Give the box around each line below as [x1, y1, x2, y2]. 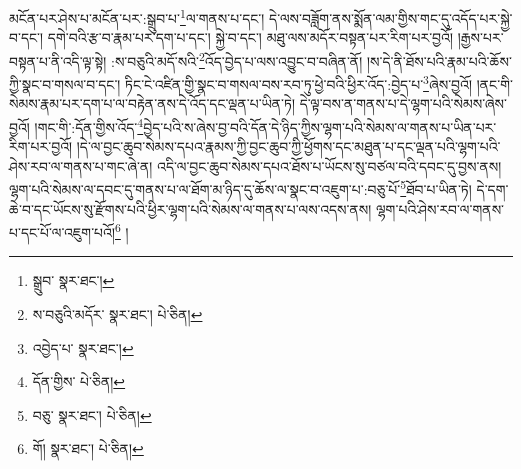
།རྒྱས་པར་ [457, 27, 504, 48]
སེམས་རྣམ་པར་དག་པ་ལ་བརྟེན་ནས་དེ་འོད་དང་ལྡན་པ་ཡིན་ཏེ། [9, 93, 296, 114]
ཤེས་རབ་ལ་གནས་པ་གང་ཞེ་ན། [9, 155, 153, 176]
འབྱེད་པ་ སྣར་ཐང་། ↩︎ [32, 337, 134, 358]
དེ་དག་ [476, 179, 509, 200]
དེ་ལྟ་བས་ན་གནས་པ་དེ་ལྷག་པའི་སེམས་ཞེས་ [299, 93, 507, 114]
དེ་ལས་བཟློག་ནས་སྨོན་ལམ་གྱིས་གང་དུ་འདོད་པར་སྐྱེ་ [269, 7, 513, 28]
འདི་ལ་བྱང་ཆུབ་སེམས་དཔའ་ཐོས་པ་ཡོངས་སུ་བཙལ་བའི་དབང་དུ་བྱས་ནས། [157, 155, 502, 176]
